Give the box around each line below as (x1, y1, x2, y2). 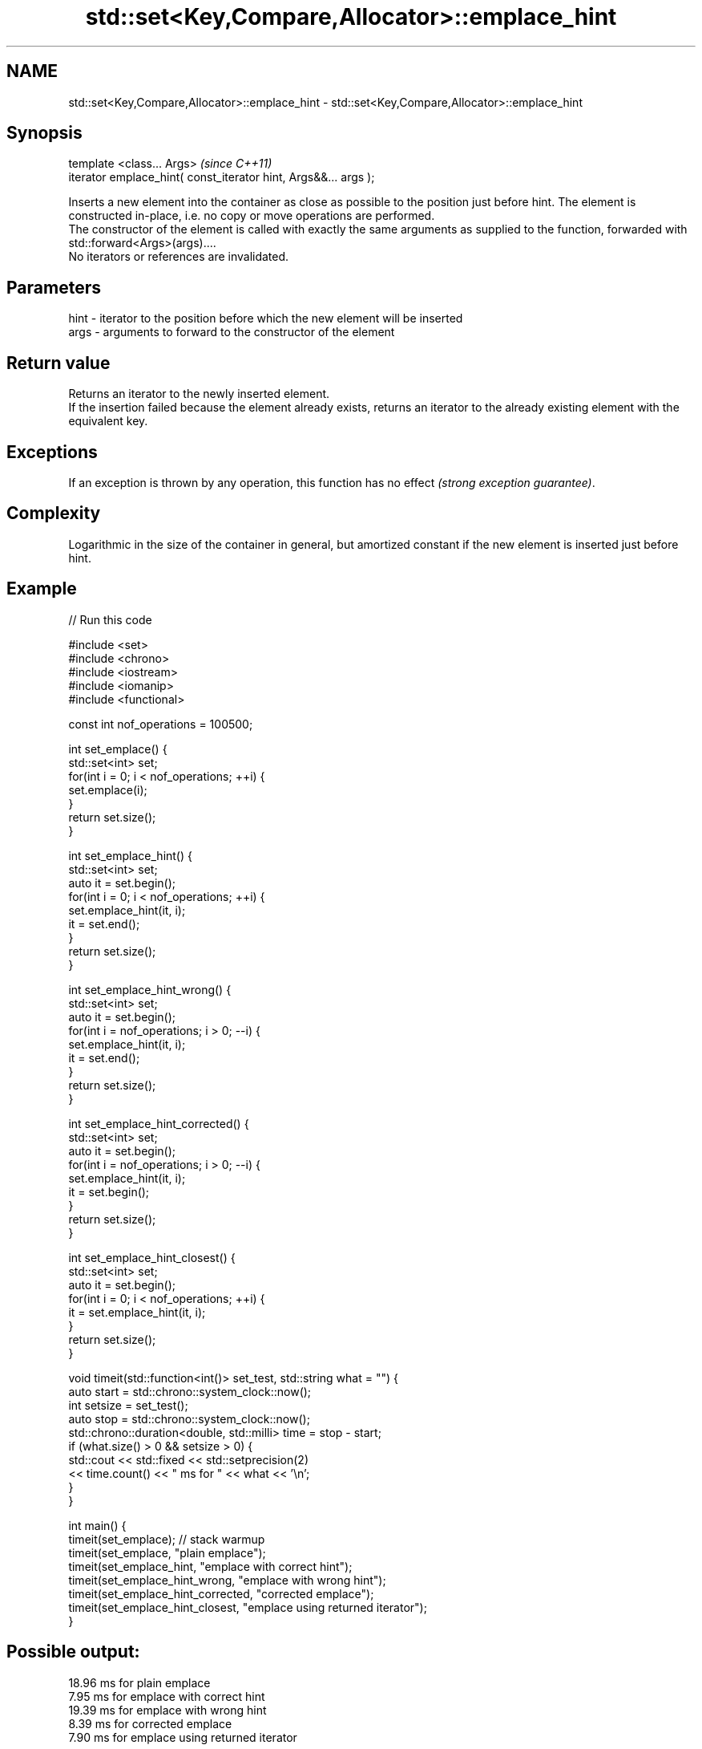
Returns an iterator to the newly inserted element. (68, 387, 330, 401)
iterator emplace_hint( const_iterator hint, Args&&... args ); (68, 170, 375, 185)
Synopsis (6, 123, 83, 144)
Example (6, 578, 77, 599)
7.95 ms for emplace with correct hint (68, 1689, 265, 1703)
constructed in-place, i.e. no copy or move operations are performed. (68, 209, 435, 223)
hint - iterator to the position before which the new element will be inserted (68, 311, 463, 326)
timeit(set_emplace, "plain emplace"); (68, 1545, 266, 1560)
